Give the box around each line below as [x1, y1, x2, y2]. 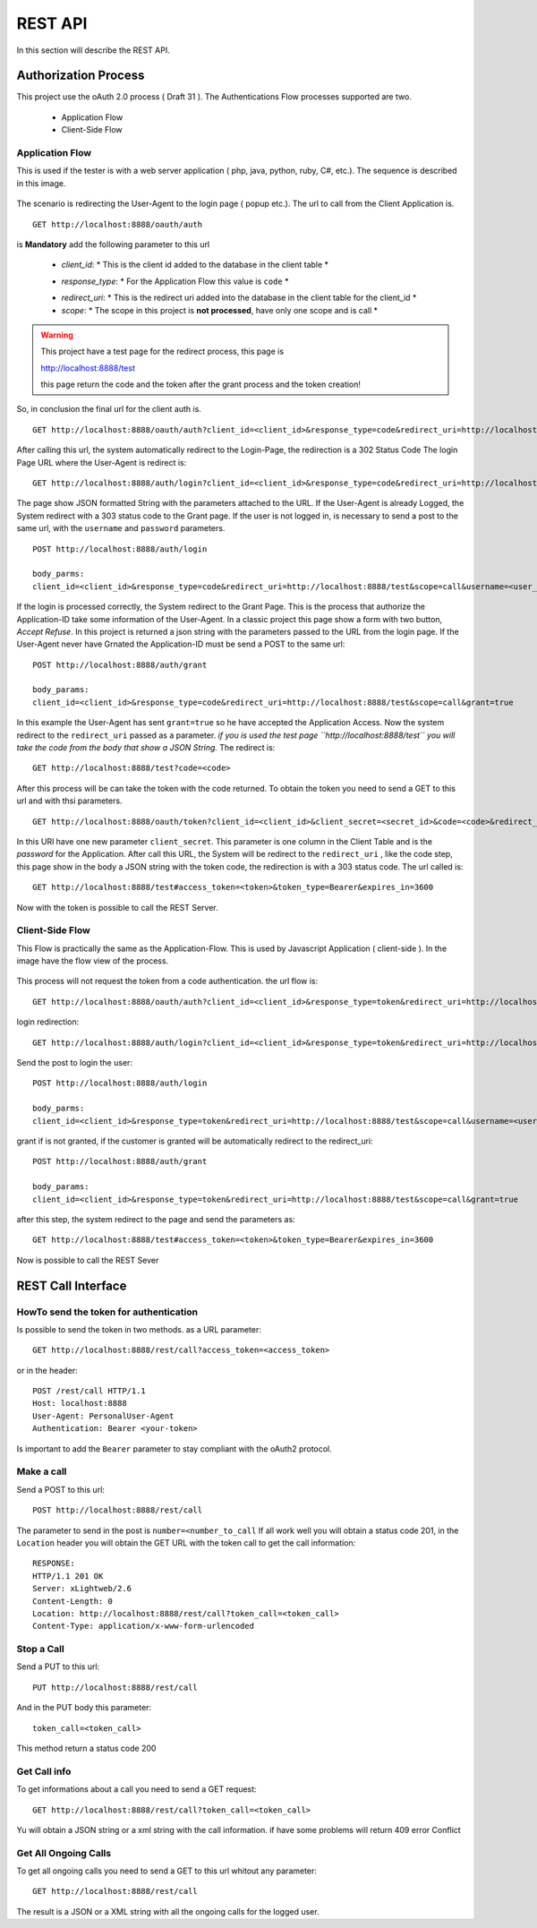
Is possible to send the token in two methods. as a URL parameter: [16, 1324, 261, 1334]
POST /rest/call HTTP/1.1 [32, 1386, 147, 1396]
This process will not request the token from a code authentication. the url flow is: [16, 976, 318, 987]
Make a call [16, 1465, 67, 1478]
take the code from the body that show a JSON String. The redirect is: [16, 742, 276, 753]
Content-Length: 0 [32, 1596, 114, 1607]
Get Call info [16, 1765, 72, 1778]
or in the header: [16, 1365, 78, 1375]
